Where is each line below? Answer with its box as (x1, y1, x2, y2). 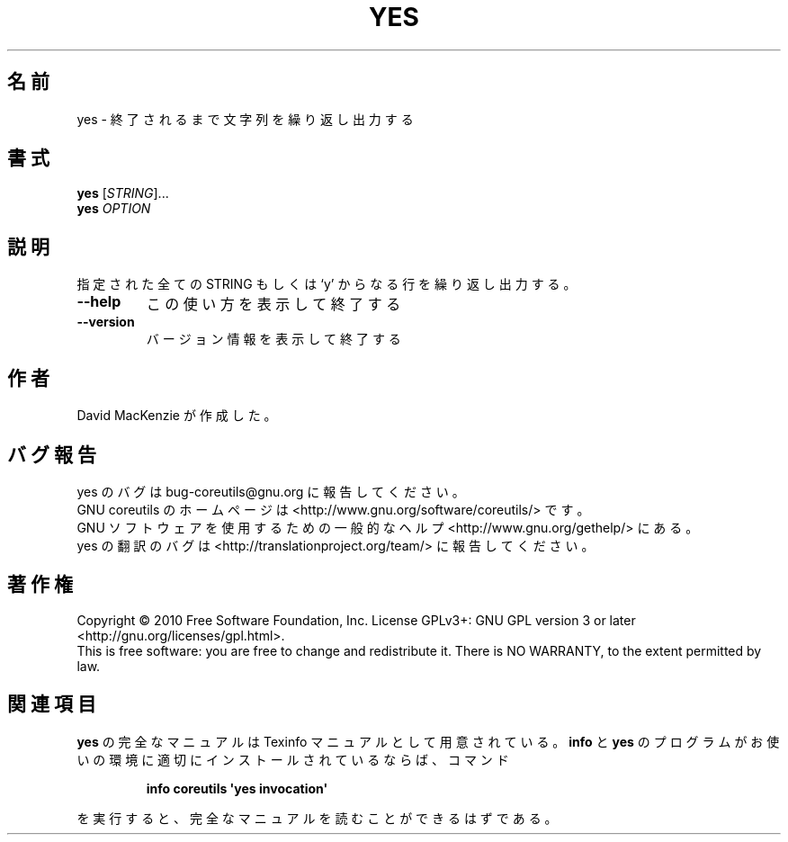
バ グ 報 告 (7, 443, 96, 466)
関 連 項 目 (7, 693, 96, 716)
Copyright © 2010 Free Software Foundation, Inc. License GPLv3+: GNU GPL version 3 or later (76, 612, 636, 628)
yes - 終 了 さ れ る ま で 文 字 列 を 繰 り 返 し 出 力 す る (76, 111, 414, 127)
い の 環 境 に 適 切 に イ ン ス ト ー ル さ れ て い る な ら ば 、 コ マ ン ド (76, 751, 509, 767)
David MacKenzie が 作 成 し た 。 (76, 408, 277, 424)
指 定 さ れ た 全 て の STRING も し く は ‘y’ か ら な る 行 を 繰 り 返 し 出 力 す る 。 (76, 276, 577, 292)
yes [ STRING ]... (76, 185, 169, 202)
